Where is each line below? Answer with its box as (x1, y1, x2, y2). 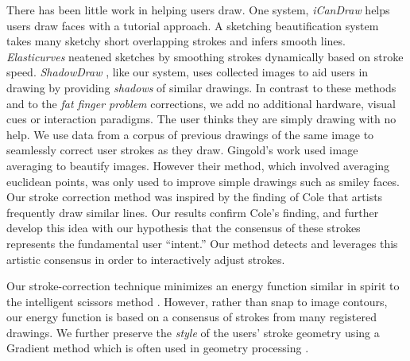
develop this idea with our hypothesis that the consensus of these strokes (6, 219, 361, 236)
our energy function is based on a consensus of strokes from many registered (6, 309, 377, 325)
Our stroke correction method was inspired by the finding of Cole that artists (6, 188, 383, 205)
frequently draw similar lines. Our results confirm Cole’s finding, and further (6, 204, 379, 220)
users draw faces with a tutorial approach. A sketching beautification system (6, 17, 379, 33)
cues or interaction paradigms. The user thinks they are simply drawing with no (6, 111, 396, 127)
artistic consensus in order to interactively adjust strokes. (6, 250, 285, 267)
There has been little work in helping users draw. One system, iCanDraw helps (6, 2, 390, 17)
